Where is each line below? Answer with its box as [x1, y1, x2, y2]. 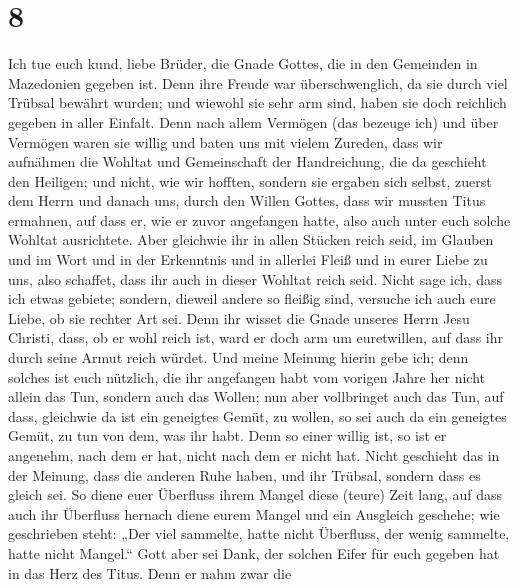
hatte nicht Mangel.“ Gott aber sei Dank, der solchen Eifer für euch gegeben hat [8, 542, 500, 563]
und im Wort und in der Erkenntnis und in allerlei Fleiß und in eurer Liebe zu [8, 249, 488, 270]
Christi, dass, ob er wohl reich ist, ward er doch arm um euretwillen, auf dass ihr [8, 327, 504, 348]
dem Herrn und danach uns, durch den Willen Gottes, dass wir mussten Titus [8, 190, 486, 211]
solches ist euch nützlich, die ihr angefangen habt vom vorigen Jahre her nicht [8, 366, 485, 387]
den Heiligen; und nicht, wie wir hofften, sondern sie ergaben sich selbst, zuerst [8, 170, 492, 191]
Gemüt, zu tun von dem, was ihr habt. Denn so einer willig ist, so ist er [8, 425, 447, 446]
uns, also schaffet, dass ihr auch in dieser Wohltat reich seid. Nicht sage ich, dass [8, 268, 502, 289]
